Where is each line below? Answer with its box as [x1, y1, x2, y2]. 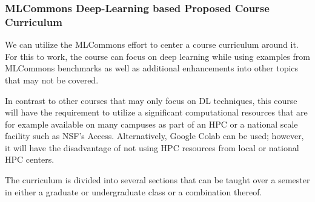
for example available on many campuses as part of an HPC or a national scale [5, 117, 298, 130]
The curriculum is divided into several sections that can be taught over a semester [5, 174, 310, 186]
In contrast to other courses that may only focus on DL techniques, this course [5, 94, 297, 106]
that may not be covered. [5, 73, 99, 86]
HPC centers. [5, 153, 55, 166]
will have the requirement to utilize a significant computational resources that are [5, 106, 308, 119]
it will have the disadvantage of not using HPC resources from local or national [5, 141, 299, 154]
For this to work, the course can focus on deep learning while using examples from [5, 50, 310, 62]
